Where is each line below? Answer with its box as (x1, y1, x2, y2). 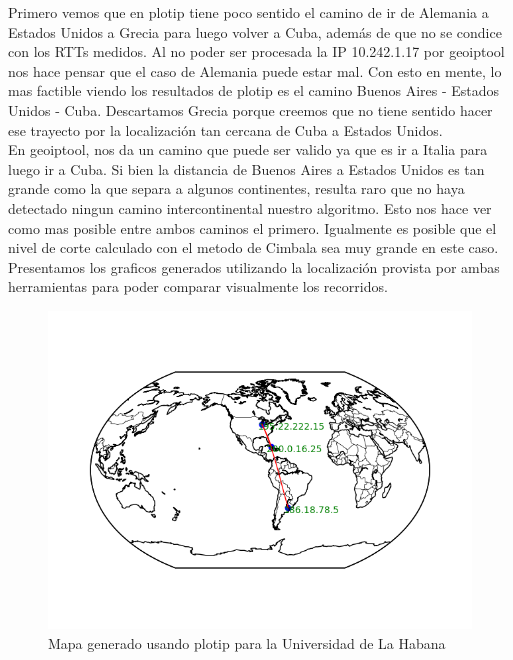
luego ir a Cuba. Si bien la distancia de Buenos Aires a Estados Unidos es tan (8, 158, 485, 179)
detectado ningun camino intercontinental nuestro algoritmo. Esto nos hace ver (8, 197, 492, 218)
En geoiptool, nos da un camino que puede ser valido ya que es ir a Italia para (8, 139, 488, 160)
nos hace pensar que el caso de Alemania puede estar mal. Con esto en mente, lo (8, 60, 502, 81)
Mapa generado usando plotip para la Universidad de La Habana (48, 632, 446, 653)
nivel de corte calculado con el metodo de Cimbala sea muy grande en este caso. (8, 237, 499, 258)
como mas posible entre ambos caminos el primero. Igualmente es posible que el (8, 217, 497, 238)
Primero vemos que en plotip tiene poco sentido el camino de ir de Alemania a (8, 2, 489, 22)
